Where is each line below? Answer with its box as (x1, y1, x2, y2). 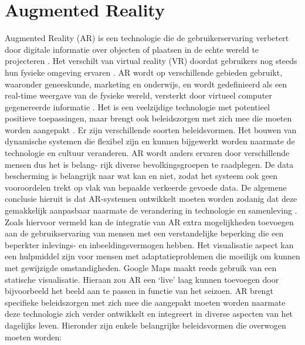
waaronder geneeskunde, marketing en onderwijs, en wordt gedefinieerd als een (5, 77, 287, 90)
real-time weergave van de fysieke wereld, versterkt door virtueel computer (5, 89, 272, 102)
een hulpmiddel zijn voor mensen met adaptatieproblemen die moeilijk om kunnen (5, 250, 300, 262)
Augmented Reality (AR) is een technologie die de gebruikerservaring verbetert (5, 32, 289, 44)
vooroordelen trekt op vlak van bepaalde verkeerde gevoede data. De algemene (5, 181, 287, 193)
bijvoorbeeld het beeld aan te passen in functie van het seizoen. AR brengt (5, 285, 273, 297)
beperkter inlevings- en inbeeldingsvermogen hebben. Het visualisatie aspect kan (5, 238, 294, 251)
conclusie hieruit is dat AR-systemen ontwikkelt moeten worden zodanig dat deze (5, 192, 297, 205)
